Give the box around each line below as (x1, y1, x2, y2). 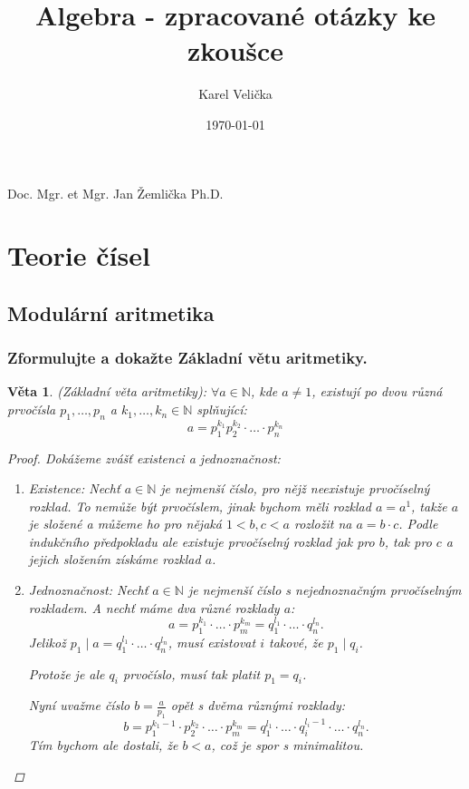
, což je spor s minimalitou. (211, 735, 364, 755)
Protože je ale (28, 664, 105, 683)
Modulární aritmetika (7, 298, 215, 326)
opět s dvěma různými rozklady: (170, 696, 345, 715)
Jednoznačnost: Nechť (28, 580, 148, 599)
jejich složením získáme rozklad (28, 550, 201, 569)
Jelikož (28, 632, 66, 651)
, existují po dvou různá (311, 382, 443, 401)
